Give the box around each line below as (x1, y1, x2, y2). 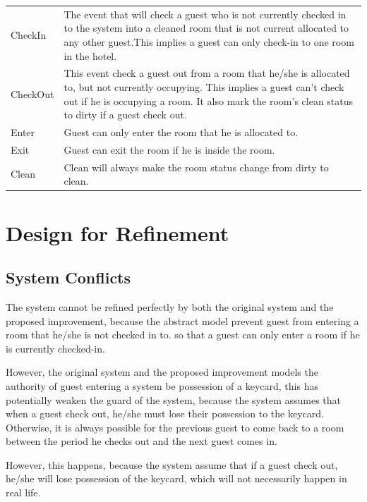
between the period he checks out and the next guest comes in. (6, 434, 277, 448)
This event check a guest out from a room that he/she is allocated (64, 66, 350, 80)
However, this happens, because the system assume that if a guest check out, (6, 457, 338, 472)
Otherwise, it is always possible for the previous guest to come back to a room (6, 420, 344, 434)
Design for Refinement (6, 218, 229, 247)
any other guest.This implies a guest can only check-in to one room (64, 34, 354, 49)
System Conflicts (6, 267, 131, 288)
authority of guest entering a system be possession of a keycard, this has (6, 378, 318, 393)
